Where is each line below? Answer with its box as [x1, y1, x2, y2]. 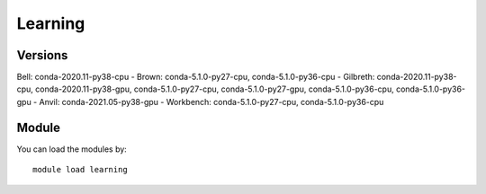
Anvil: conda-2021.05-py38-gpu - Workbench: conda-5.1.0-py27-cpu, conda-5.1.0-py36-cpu [39, 96, 384, 107]
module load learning [32, 164, 128, 175]
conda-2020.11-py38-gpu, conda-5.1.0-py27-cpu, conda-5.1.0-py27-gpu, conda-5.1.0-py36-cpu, [34, 84, 395, 94]
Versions [16, 48, 68, 63]
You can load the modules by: [16, 144, 128, 154]
